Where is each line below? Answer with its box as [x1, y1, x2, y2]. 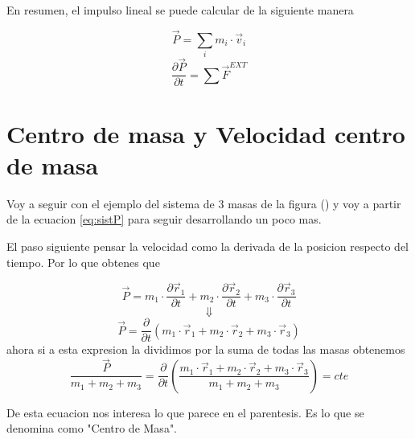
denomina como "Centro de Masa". [6, 420, 178, 437]
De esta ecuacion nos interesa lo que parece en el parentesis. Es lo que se [6, 404, 364, 421]
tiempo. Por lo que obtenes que [6, 253, 160, 270]
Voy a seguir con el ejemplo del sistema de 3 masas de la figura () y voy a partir [6, 195, 401, 211]
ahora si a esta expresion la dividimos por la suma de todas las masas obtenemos [6, 341, 405, 358]
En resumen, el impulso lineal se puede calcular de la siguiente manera [6, 2, 354, 18]
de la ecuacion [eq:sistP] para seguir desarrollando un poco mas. [6, 211, 322, 228]
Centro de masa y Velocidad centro [6, 117, 405, 150]
